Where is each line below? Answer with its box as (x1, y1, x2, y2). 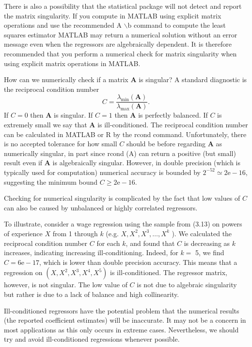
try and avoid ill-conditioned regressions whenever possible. (4, 334, 180, 344)
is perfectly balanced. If (138, 110, 208, 120)
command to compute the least (133, 20, 226, 30)
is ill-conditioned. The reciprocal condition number (97, 120, 248, 129)
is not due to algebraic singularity (137, 279, 237, 290)
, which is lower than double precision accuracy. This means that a (39, 257, 237, 267)
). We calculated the (172, 228, 232, 238)
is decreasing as (184, 238, 230, 248)
